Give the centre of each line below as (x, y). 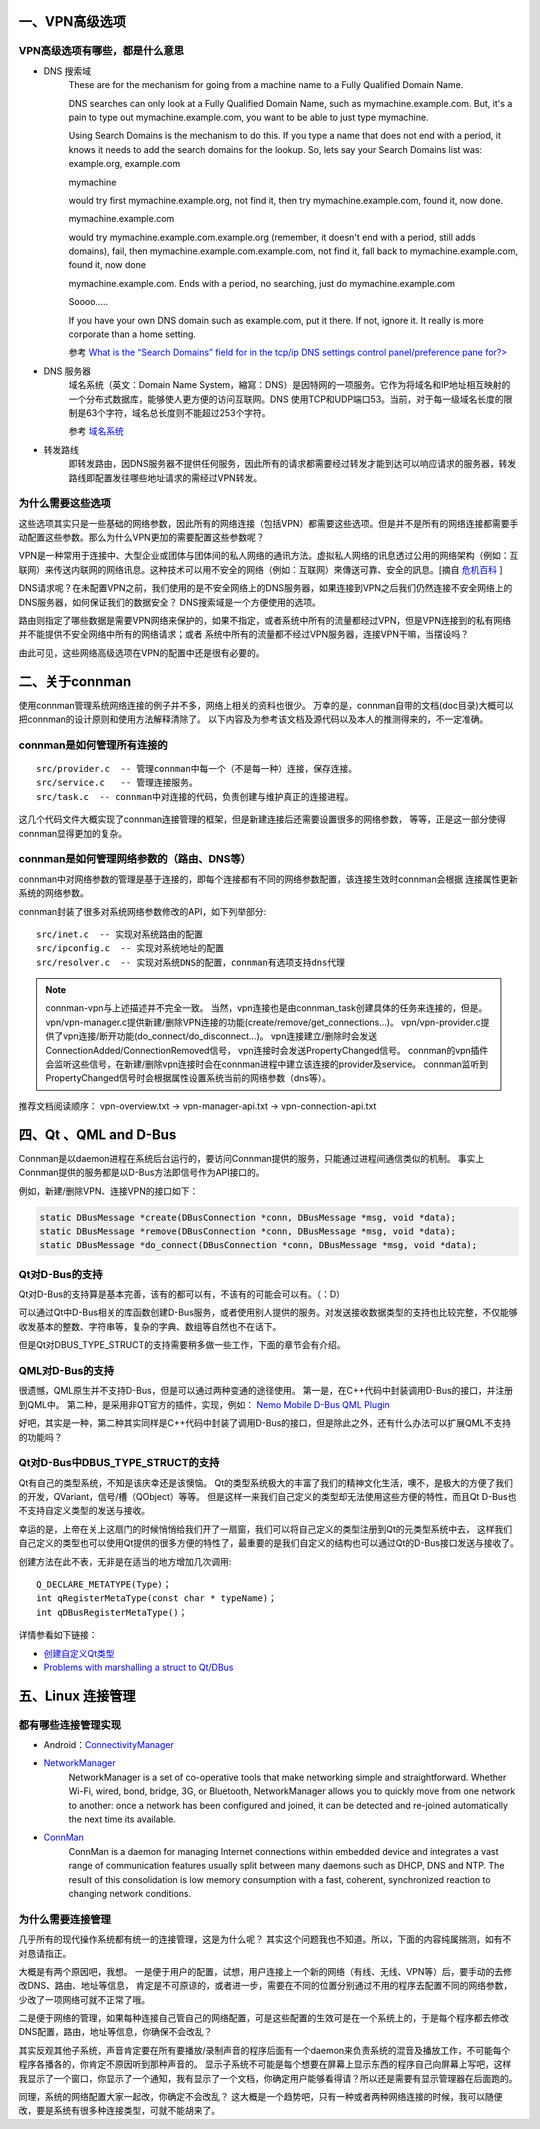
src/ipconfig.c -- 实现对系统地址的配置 (130, 948)
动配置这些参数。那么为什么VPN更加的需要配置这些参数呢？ (141, 537)
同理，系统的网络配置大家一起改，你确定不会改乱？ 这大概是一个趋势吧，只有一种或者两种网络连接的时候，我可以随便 (260, 2097)
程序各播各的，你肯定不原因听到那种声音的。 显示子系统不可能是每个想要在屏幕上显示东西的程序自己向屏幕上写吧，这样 (265, 2064)
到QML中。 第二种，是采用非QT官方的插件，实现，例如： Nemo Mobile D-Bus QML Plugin (204, 1404)
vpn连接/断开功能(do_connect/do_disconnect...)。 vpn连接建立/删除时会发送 (220, 1036)
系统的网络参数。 (53, 893)
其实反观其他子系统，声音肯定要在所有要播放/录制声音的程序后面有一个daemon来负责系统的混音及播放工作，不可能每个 (264, 2050)
